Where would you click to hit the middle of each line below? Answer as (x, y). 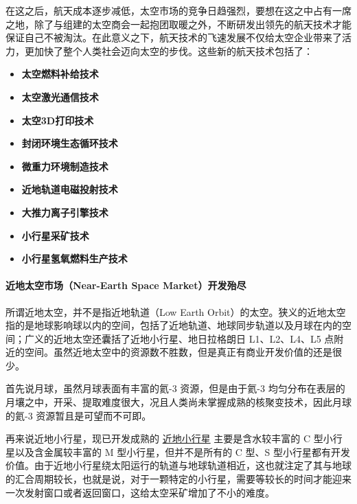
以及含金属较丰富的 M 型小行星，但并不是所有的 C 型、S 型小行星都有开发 (183, 451)
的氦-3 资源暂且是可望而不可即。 (79, 415)
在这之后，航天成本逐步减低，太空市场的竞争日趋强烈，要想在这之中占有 (169, 10)
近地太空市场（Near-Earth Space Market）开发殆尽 (126, 285)
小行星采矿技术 (55, 235)
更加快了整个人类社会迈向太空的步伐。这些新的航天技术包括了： (169, 50)
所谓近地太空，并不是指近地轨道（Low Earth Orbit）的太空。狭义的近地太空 (176, 311)
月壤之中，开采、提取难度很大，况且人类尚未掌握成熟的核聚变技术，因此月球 (178, 402)
